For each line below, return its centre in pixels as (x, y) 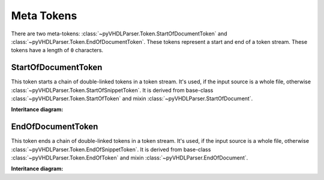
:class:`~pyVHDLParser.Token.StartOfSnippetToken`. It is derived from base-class (112, 90)
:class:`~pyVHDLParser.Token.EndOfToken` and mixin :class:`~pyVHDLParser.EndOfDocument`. (130, 158)
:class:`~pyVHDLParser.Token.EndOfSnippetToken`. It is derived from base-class (111, 149)
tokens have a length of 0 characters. (57, 50)
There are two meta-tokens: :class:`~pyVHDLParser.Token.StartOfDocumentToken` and (119, 34)
